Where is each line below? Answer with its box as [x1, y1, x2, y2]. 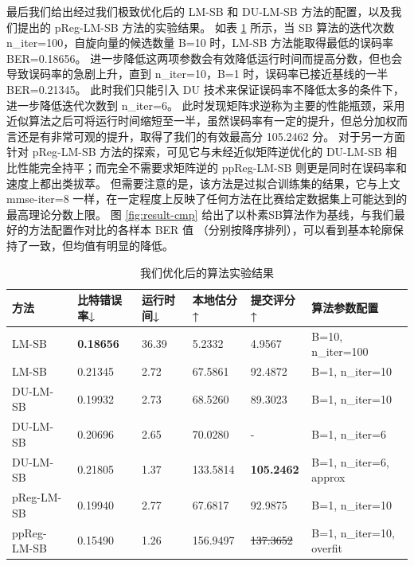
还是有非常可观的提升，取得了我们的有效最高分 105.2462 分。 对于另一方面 [17, 127, 405, 144]
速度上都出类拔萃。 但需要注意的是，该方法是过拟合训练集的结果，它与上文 [6, 174, 400, 191]
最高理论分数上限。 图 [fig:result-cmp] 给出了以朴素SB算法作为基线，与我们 [6, 205, 394, 222]
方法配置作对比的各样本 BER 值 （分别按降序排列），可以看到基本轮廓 [28, 221, 393, 238]
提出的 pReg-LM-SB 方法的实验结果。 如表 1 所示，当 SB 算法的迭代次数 [17, 18, 395, 35]
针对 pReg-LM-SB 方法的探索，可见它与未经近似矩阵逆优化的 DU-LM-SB [6, 143, 382, 160]
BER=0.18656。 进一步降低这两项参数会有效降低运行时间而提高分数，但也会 [6, 49, 403, 66]
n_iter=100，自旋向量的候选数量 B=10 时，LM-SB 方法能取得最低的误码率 [6, 34, 393, 51]
